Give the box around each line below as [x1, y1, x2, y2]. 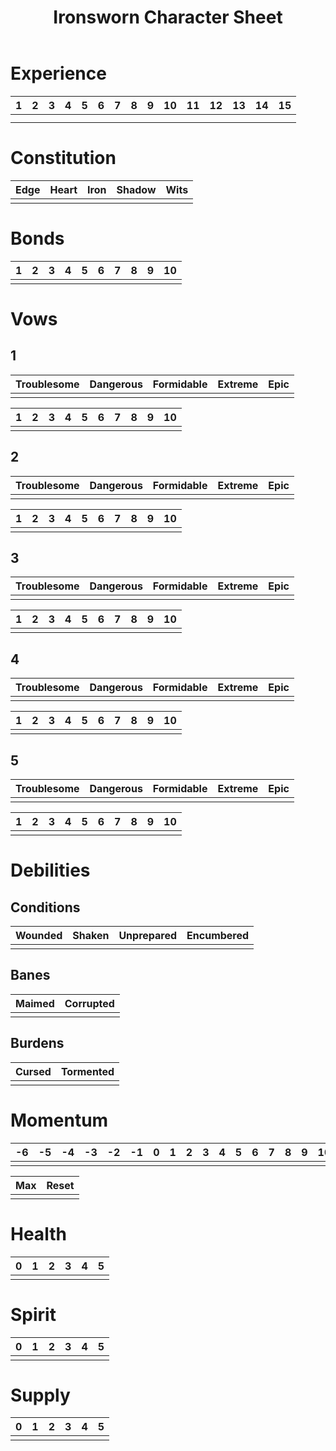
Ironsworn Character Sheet [53, 6, 283, 29]
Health [10, 1222, 67, 1245]
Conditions [10, 899, 81, 916]
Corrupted [64, 996, 115, 1010]
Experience [10, 62, 107, 85]
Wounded [15, 929, 63, 943]
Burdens [10, 1035, 65, 1052]
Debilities [10, 859, 91, 882]
